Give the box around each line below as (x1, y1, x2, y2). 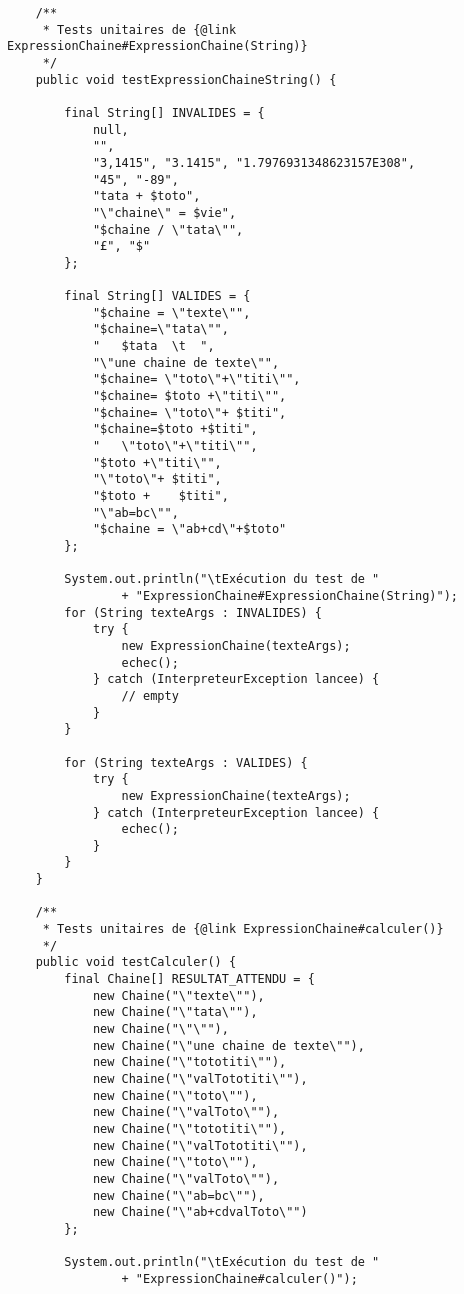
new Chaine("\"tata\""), (92, 1005, 258, 1020)
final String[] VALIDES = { (64, 289, 251, 304)
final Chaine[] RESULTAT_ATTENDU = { (64, 972, 315, 987)
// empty (121, 688, 179, 703)
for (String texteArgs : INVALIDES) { (64, 605, 322, 620)
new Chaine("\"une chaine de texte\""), (92, 1038, 365, 1053)
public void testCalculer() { (35, 955, 237, 970)
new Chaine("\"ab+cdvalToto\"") (92, 1205, 308, 1220)
